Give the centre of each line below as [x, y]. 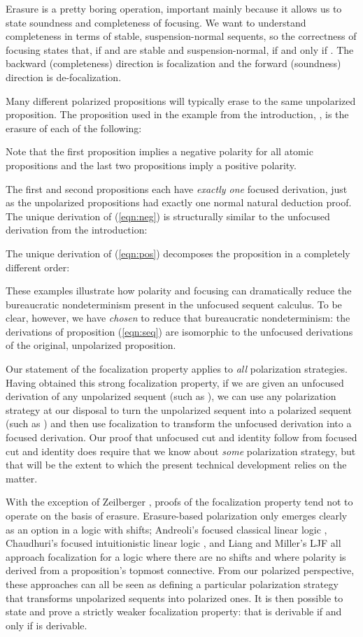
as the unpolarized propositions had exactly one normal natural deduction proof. [179, 202]
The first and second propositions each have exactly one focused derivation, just [177, 188]
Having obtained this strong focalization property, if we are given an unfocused [175, 382]
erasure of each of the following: [74, 128]
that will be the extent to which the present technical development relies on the [176, 465]
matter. [22, 478]
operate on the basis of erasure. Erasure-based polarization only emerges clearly [177, 515]
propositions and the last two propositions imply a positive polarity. [151, 165]
